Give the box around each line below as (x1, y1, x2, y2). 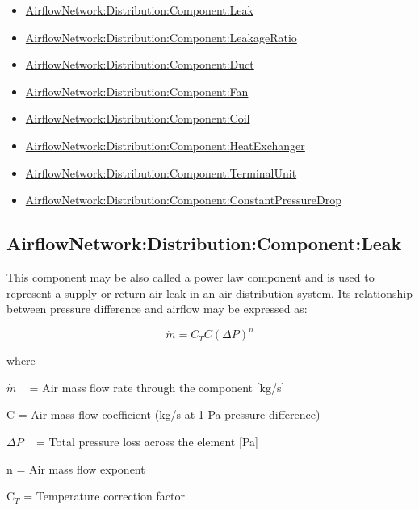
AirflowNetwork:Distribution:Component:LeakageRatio (25, 28, 297, 45)
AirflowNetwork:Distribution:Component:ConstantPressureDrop (25, 191, 342, 208)
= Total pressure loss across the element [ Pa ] (36, 433, 258, 450)
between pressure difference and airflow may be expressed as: (6, 300, 308, 317)
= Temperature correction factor (23, 487, 185, 504)
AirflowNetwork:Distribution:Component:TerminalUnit (25, 164, 297, 181)
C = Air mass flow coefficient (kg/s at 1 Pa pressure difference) (6, 406, 321, 423)
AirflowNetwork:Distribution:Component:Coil (25, 110, 250, 127)
